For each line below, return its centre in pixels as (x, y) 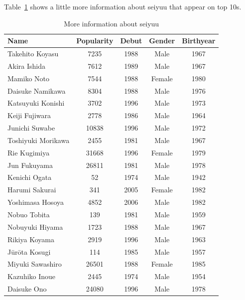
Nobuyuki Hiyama (35, 226)
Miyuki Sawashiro (35, 264)
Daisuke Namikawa (37, 90)
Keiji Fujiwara (29, 115)
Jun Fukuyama (30, 165)
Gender (162, 41)
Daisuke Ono (27, 289)
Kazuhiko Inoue (32, 276)
